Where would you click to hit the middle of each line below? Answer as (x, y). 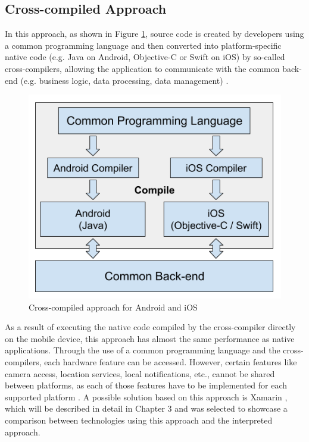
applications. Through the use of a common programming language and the (143, 350)
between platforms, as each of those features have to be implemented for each (146, 385)
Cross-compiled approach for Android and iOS (113, 307)
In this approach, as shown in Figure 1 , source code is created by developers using (154, 34)
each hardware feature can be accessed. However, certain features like (171, 362)
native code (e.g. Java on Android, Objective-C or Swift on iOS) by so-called (145, 57)
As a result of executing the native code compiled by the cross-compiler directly (150, 327)
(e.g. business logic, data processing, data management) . (124, 80)
